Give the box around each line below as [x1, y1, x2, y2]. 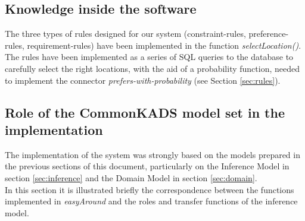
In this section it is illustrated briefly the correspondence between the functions [5, 183, 294, 195]
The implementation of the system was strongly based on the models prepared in [5, 148, 300, 160]
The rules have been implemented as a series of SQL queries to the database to [5, 50, 294, 63]
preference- [248, 27, 289, 40]
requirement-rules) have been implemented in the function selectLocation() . [27, 39, 301, 51]
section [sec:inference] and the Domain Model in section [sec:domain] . [5, 171, 257, 184]
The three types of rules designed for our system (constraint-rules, [5, 27, 246, 40]
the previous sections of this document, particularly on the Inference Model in [5, 160, 290, 172]
